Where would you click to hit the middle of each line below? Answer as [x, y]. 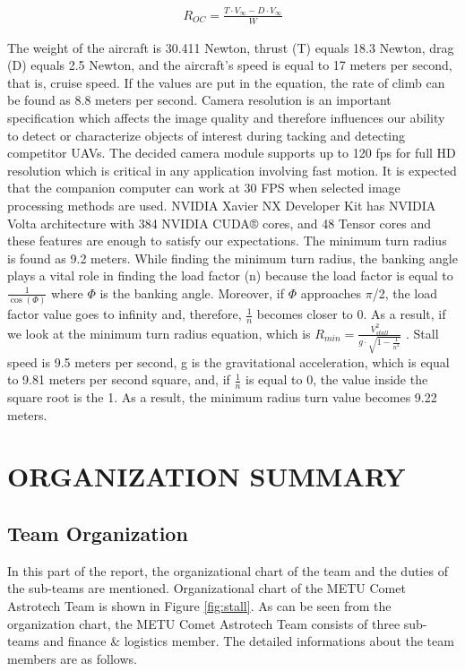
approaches [331, 292]
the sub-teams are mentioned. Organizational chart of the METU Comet [207, 588]
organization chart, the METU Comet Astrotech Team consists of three [204, 623]
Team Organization [98, 533]
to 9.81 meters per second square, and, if [119, 379]
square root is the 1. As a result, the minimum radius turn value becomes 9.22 [222, 397]
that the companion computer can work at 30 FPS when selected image [204, 188]
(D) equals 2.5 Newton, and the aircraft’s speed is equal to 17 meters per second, [230, 65]
